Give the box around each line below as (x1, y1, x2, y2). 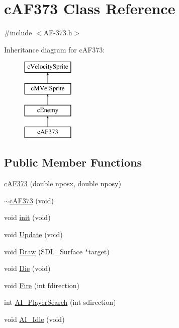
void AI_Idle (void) (4, 314, 65, 324)
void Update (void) (4, 229, 63, 240)
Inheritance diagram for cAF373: (4, 44, 105, 54)
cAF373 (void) (9, 195, 54, 205)
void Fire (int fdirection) (4, 280, 80, 290)
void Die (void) (4, 263, 51, 274)
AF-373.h (43, 27, 72, 38)
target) (88, 246, 110, 256)
